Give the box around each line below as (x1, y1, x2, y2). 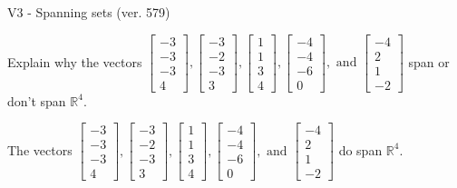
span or (408, 52, 450, 71)
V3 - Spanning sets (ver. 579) (7, 3, 170, 21)
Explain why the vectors (7, 52, 142, 71)
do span (338, 140, 383, 159)
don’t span (7, 91, 66, 110)
